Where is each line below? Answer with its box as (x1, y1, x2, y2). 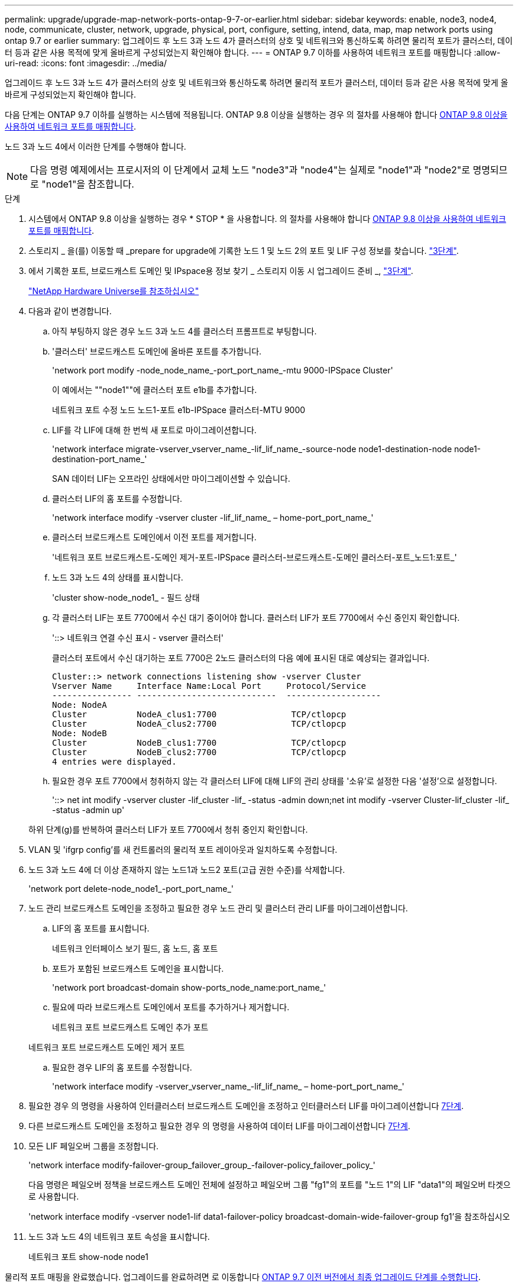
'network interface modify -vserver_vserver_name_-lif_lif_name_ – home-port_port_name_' (52, 1081, 404, 1091)
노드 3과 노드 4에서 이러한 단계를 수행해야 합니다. (5, 141, 186, 152)
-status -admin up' (52, 805, 125, 815)
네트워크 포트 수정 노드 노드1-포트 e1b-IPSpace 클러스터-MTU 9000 (52, 405, 306, 415)
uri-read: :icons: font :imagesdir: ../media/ (5, 58, 167, 68)
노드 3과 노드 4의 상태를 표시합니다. (52, 572, 183, 582)
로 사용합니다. (28, 1191, 79, 1201)
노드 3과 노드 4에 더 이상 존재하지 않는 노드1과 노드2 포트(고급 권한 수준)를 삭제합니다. (28, 865, 345, 875)
